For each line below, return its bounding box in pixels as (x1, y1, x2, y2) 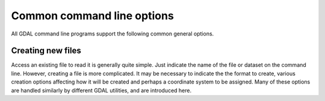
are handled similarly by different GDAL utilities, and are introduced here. (11, 87, 192, 94)
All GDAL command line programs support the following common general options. (11, 30, 214, 37)
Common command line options (11, 9, 174, 22)
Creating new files (11, 46, 81, 56)
